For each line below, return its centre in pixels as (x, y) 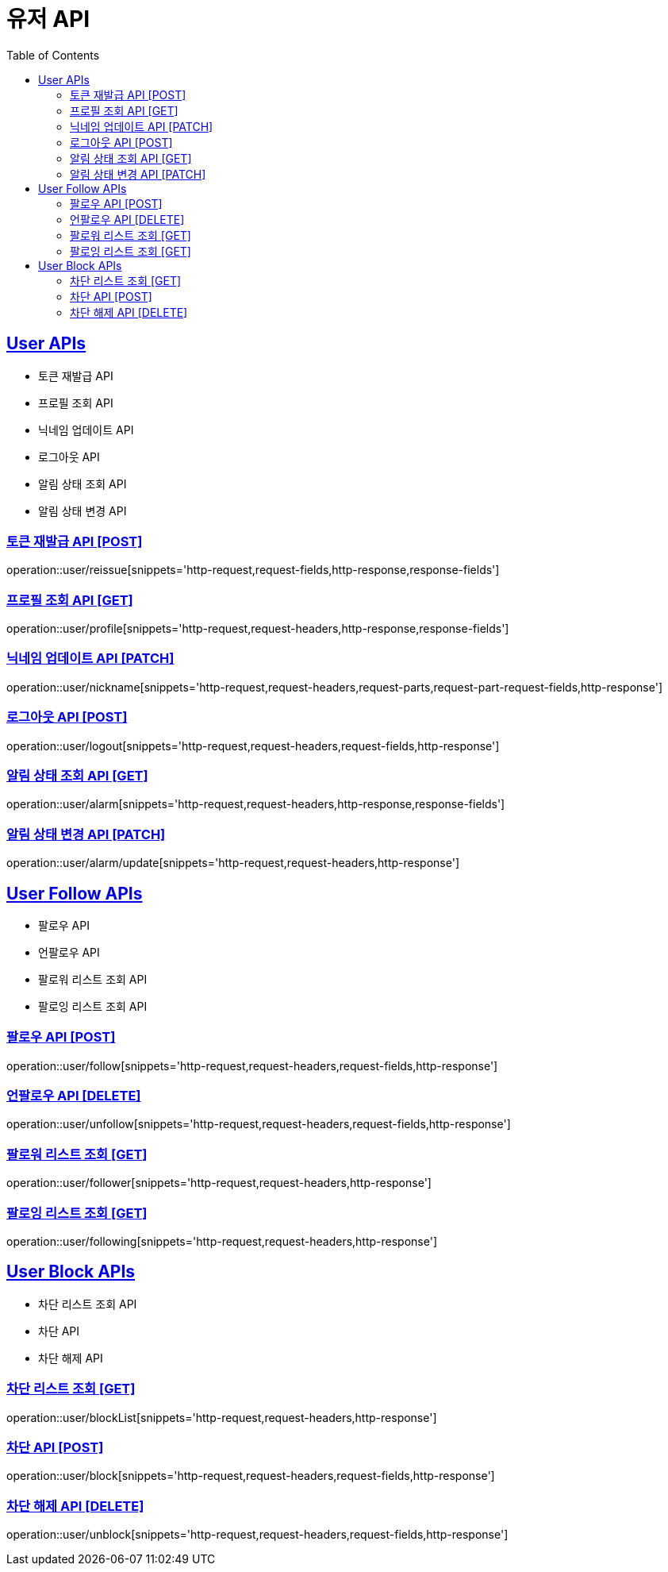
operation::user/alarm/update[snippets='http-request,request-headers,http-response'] (233, 863)
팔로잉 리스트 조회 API (93, 1006)
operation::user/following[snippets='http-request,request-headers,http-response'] (222, 1241)
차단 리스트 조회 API (88, 1304)
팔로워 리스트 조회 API (93, 979)
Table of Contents (53, 55)
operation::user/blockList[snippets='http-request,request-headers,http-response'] (222, 1417)
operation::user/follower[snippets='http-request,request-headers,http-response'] (219, 1183)
